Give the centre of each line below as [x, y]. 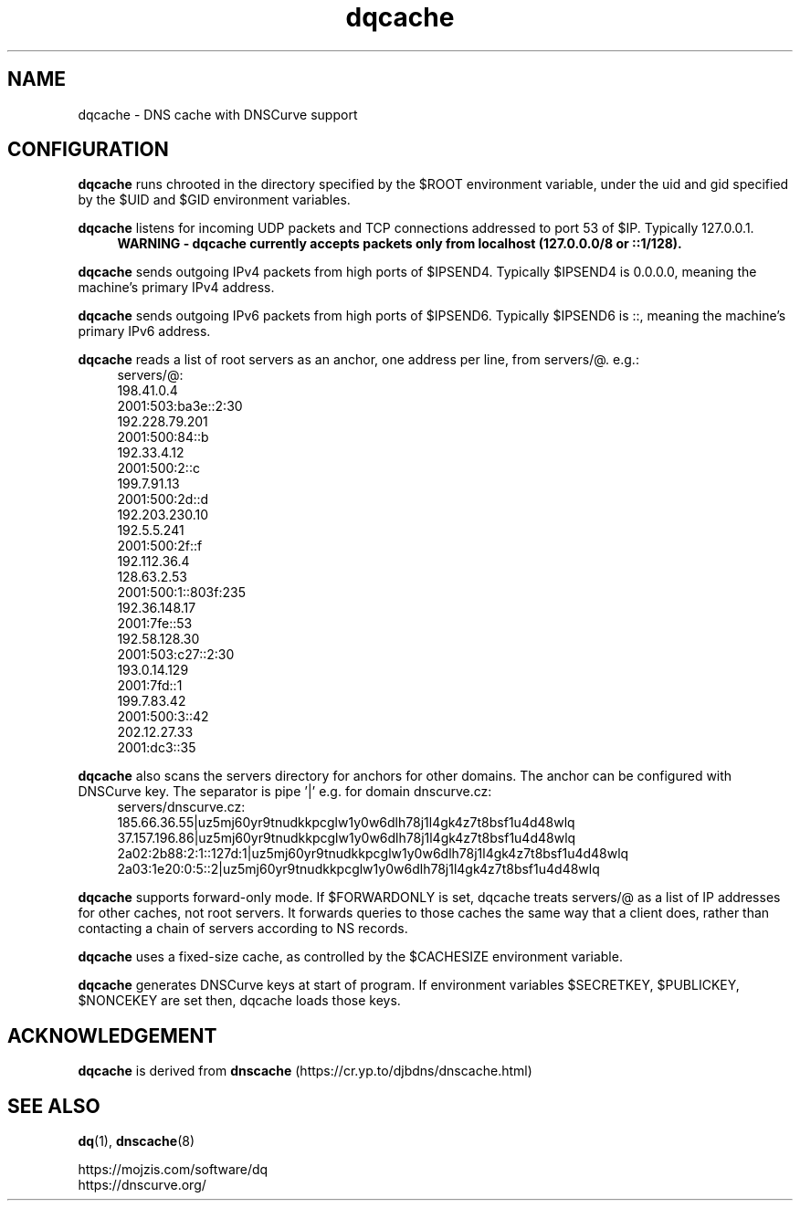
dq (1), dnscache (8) [136, 1141]
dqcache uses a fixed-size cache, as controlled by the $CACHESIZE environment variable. [350, 957]
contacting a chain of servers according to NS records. [243, 929]
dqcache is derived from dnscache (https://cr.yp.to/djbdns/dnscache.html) [305, 1071]
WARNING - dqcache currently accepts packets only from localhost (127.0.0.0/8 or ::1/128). [400, 244]
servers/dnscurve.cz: [181, 807]
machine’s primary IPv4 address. [176, 288]
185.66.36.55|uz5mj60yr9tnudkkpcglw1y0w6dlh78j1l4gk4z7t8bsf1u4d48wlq [346, 823]
